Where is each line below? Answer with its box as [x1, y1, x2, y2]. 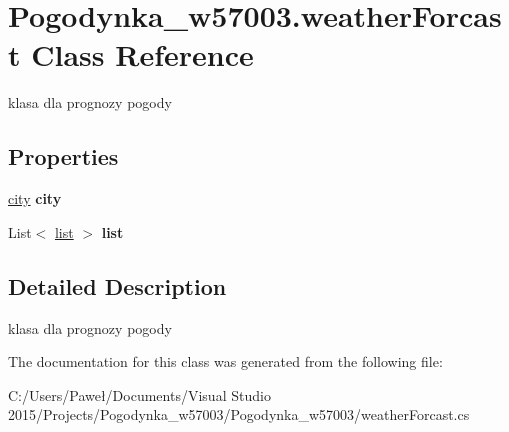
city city [8, 188, 62, 209]
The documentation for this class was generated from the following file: [8, 351, 443, 372]
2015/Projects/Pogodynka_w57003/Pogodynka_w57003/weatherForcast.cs [8, 404, 470, 425]
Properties [8, 141, 119, 172]
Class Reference [31, 34, 254, 75]
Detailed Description [8, 270, 227, 301]
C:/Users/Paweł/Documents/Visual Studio [8, 384, 271, 405]
